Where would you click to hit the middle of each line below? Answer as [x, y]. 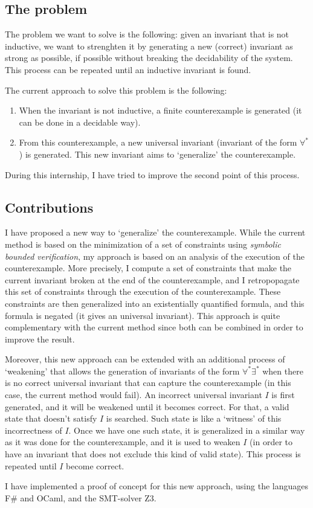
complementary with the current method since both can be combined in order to [154, 327]
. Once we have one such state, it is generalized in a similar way [187, 430]
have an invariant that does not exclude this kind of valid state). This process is [153, 454]
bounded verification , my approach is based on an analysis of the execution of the [155, 256]
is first [283, 395]
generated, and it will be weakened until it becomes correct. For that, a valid [147, 406]
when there [283, 371]
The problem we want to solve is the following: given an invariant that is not [147, 34]
